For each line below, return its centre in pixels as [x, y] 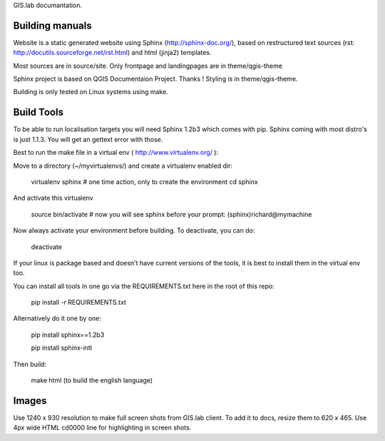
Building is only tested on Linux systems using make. [91, 92]
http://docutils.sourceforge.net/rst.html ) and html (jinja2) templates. [112, 53]
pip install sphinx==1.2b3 [68, 335]
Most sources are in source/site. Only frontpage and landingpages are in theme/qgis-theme [148, 66]
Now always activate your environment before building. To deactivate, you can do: [134, 230]
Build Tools [38, 112]
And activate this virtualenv [53, 198]
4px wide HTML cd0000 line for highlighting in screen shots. [102, 427]
